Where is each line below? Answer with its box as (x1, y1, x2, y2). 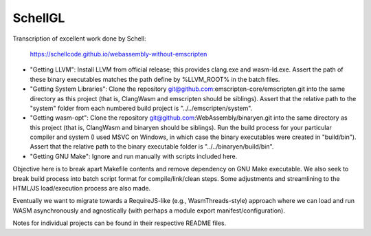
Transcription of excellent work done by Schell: (12, 34, 146, 43)
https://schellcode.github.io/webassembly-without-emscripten (30, 50, 207, 58)
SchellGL (12, 10, 65, 25)
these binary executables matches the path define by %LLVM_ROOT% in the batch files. (30, 75, 280, 83)
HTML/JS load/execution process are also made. (12, 184, 151, 193)
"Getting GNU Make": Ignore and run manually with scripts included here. (30, 152, 238, 160)
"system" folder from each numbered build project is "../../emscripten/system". (30, 104, 253, 112)
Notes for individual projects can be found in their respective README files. (12, 219, 227, 227)
